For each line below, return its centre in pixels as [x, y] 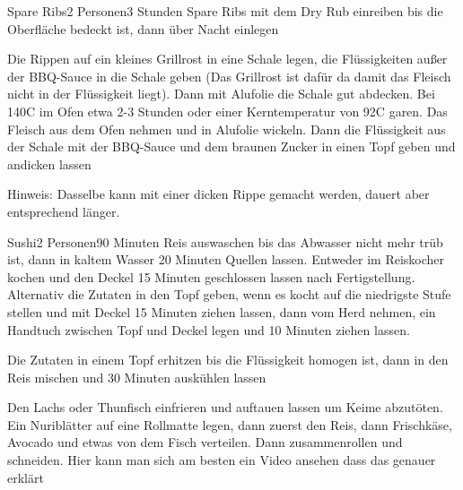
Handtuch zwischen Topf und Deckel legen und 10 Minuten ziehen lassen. [209, 329]
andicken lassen [49, 163]
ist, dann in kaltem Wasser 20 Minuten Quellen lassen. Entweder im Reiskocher [226, 259]
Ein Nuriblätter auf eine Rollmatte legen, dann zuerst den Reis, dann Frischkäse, [230, 424]
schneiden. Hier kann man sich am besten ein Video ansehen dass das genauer [222, 460]
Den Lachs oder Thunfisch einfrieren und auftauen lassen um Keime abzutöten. [225, 407]
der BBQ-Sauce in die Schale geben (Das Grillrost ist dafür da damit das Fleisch [229, 76]
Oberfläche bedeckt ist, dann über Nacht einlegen [143, 28]
